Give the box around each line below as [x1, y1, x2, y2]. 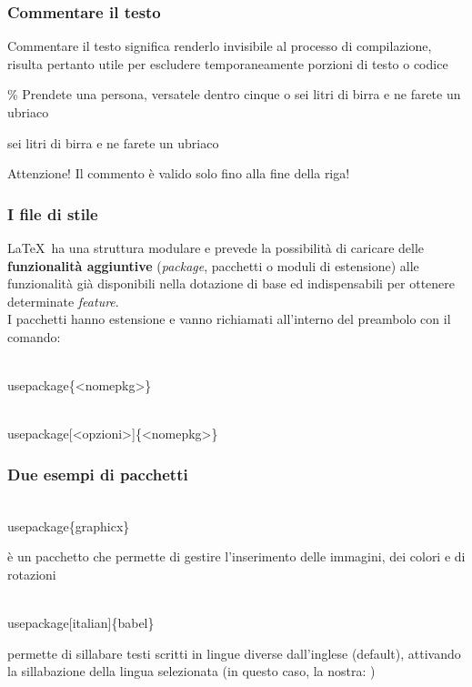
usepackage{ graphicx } [7, 516, 130, 535]
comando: [7, 327, 61, 346]
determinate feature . [7, 291, 119, 310]
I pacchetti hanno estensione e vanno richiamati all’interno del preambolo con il [7, 309, 451, 328]
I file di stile [7, 202, 98, 225]
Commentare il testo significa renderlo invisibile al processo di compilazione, [7, 36, 432, 56]
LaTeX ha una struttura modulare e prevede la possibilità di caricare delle [7, 238, 425, 257]
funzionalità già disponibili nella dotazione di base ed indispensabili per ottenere [7, 274, 456, 293]
